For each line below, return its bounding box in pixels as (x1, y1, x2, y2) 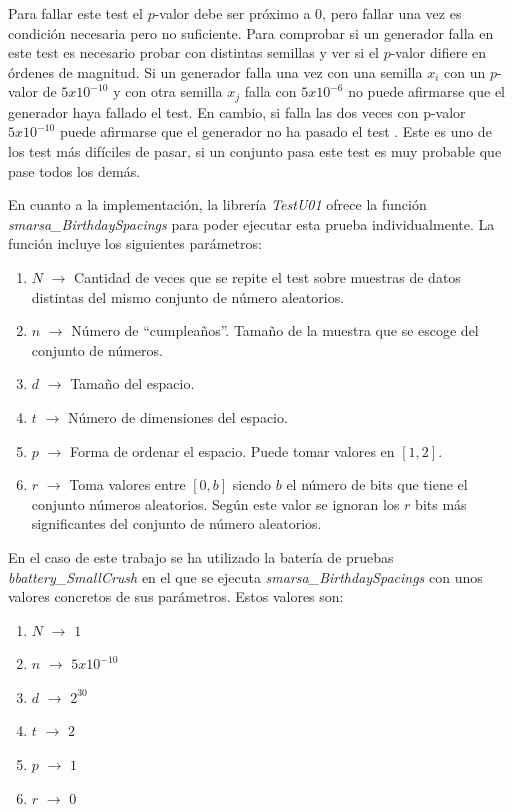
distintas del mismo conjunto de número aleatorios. (31, 286, 345, 307)
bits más (415, 493, 467, 514)
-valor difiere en (390, 42, 487, 63)
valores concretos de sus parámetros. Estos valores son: (8, 586, 344, 607)
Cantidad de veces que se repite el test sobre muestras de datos (74, 266, 461, 287)
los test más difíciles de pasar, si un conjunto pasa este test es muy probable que (8, 141, 502, 162)
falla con (244, 81, 297, 102)
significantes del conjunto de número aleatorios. (31, 513, 322, 534)
